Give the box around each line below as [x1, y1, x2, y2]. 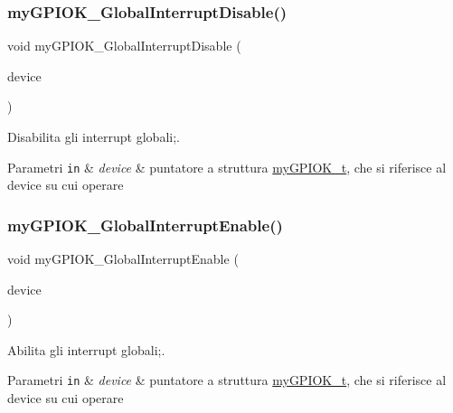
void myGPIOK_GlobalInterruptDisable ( [7, 36, 241, 55]
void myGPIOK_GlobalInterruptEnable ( [7, 249, 239, 268]
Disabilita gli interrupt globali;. [7, 127, 180, 145]
